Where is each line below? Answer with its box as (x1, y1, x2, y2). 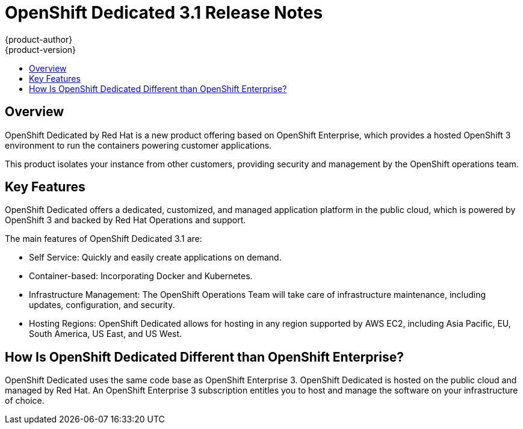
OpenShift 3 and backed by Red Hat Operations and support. (5, 215, 246, 226)
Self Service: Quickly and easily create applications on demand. (29, 252, 282, 263)
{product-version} (5, 44, 76, 55)
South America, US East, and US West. (29, 329, 182, 339)
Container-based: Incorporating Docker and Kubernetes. (29, 271, 253, 282)
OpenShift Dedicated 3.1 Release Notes (5, 2, 323, 23)
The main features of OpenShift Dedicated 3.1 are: (5, 233, 202, 244)
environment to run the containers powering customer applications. (5, 140, 272, 150)
